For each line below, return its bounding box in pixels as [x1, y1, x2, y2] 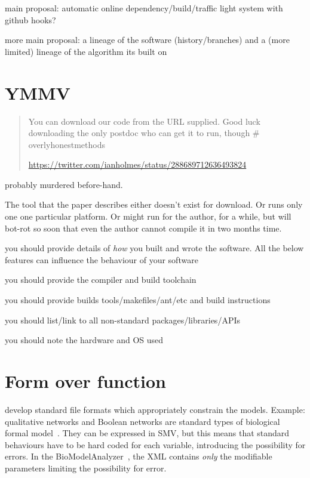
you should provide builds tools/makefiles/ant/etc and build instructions [5, 294, 271, 306]
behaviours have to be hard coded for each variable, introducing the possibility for [5, 438, 306, 451]
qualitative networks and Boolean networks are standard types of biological [5, 415, 280, 427]
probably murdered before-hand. [5, 178, 123, 190]
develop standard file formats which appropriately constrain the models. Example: [5, 403, 305, 415]
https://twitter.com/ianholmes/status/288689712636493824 [28, 158, 247, 171]
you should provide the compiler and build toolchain [5, 273, 197, 286]
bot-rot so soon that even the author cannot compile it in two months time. [5, 221, 282, 234]
